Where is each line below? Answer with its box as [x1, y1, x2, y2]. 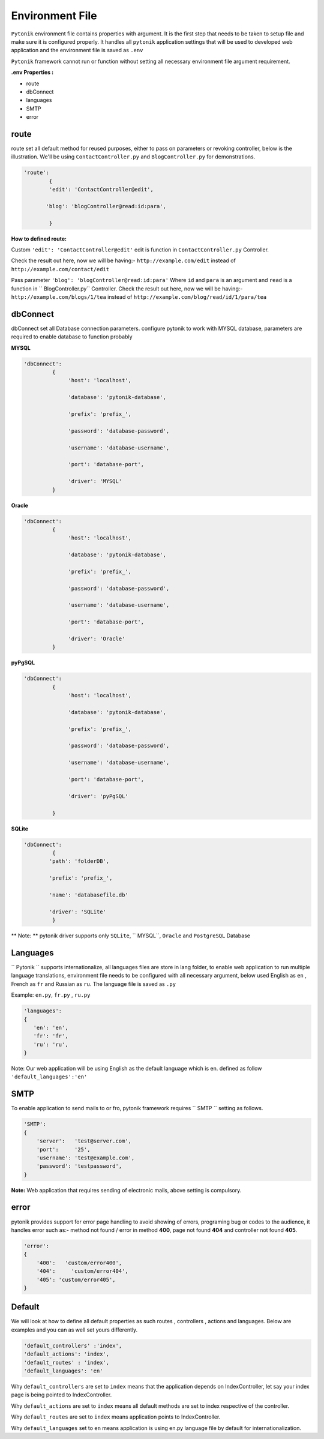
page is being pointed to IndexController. [11, 1391, 112, 1398]
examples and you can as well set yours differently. [11, 1326, 138, 1333]
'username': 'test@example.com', [36, 1154, 135, 1161]
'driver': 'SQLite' [49, 908, 106, 915]
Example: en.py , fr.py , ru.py [11, 991, 91, 999]
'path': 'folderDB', [49, 858, 110, 865]
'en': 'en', [33, 1024, 68, 1031]
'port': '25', [36, 1146, 91, 1153]
